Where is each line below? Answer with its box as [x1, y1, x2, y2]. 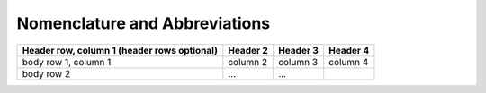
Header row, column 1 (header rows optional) [22, 44, 218, 56]
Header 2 [228, 44, 269, 56]
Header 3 [277, 44, 319, 56]
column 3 [277, 55, 319, 68]
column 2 [228, 55, 268, 68]
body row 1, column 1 [22, 55, 112, 68]
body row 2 [22, 67, 71, 80]
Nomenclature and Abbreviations [16, 13, 271, 33]
